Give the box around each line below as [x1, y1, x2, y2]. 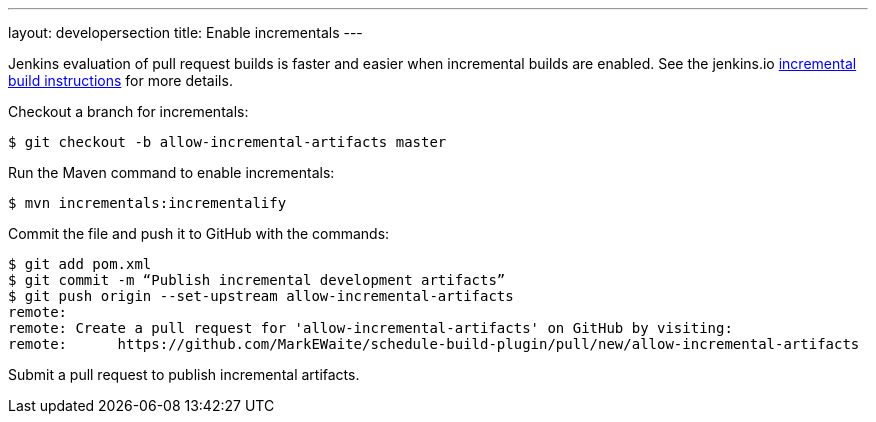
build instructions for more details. [8, 72, 233, 89]
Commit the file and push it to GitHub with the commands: [8, 225, 390, 242]
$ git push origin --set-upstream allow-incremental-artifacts [8, 288, 514, 304]
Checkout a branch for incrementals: [8, 103, 249, 120]
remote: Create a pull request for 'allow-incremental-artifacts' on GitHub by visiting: [8, 320, 733, 336]
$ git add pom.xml [8, 256, 152, 272]
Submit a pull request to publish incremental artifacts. [8, 366, 360, 383]
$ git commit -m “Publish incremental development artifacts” [8, 272, 506, 288]
